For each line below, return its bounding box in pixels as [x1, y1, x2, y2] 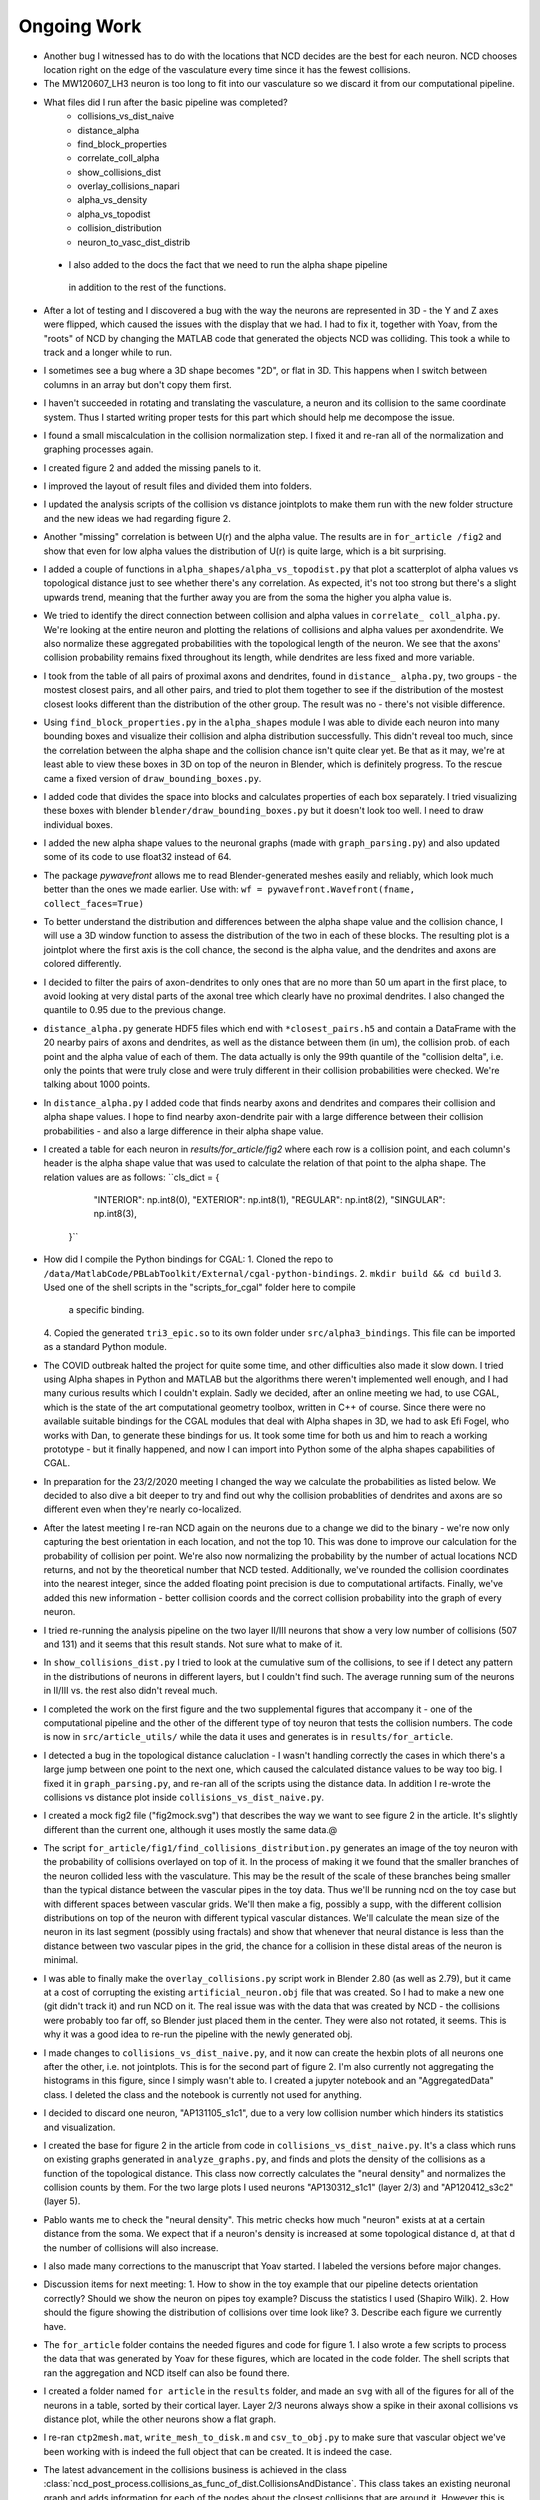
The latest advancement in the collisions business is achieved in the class [43, 2464, 347, 2476]
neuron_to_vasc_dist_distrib [77, 236, 190, 248]
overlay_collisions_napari [77, 180, 180, 192]
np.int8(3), [93, 1208, 137, 1220]
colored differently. [43, 958, 122, 970]
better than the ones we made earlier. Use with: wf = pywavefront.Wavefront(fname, [43, 883, 415, 895]
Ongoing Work [18, 15, 142, 37]
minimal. [43, 1954, 79, 1966]
